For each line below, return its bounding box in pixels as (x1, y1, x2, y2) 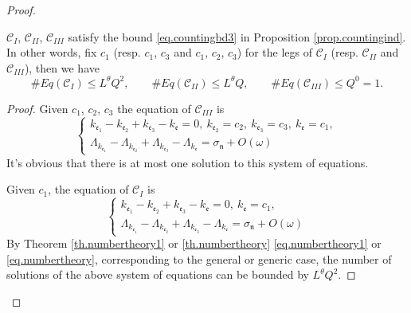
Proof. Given (6, 100, 68, 116)
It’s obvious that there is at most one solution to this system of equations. (6, 154, 369, 170)
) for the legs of (237, 44, 312, 61)
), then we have (24, 59, 100, 76)
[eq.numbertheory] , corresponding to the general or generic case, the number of (6, 250, 392, 267)
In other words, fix (6, 44, 97, 61)
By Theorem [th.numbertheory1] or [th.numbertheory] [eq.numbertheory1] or (6, 235, 382, 252)
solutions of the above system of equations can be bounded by (6, 266, 309, 283)
